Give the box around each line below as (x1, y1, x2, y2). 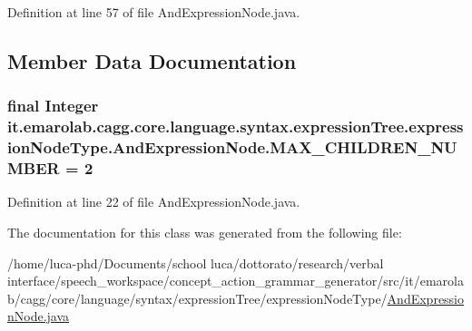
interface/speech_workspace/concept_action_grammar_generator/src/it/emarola (7, 271, 464, 290)
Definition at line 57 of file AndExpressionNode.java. (7, 3, 300, 21)
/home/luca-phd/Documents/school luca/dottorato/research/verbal (7, 253, 384, 272)
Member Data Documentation (7, 46, 297, 74)
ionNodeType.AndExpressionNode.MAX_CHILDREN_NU (7, 136, 457, 159)
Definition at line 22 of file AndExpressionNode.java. (7, 192, 300, 211)
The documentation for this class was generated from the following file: (7, 222, 402, 241)
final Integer (7, 94, 99, 117)
